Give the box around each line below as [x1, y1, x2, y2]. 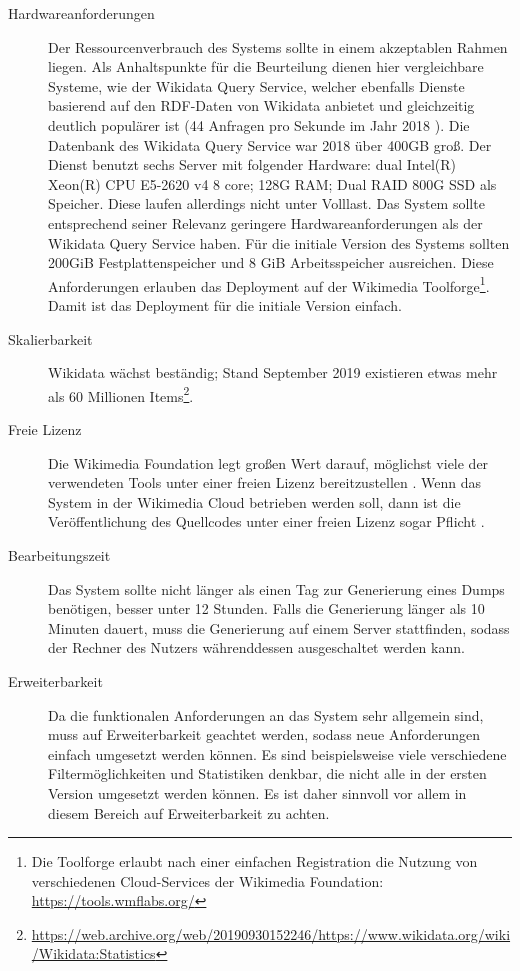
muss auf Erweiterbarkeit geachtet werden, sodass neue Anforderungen [48, 724, 481, 745]
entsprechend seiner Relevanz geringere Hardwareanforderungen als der [48, 212, 483, 233]
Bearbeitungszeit [8, 544, 111, 565]
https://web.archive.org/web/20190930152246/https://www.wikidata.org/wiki [31, 923, 511, 944]
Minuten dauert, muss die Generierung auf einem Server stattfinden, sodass [48, 617, 510, 638]
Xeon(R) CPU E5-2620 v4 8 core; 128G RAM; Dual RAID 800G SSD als [48, 173, 497, 194]
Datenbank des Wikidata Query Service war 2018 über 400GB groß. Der [48, 134, 492, 155]
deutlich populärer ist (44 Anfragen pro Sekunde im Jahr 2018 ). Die [48, 114, 470, 135]
